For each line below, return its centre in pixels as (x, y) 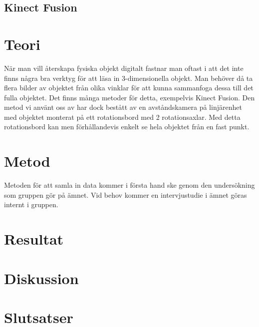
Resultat (34, 239)
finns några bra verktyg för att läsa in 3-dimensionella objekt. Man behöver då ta (129, 78)
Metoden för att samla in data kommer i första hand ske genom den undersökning (129, 185)
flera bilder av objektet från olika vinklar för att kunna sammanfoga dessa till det (129, 88)
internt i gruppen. (31, 204)
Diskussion (41, 278)
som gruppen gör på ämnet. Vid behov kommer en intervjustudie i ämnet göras (126, 194)
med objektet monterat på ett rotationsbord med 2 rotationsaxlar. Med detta (122, 117)
